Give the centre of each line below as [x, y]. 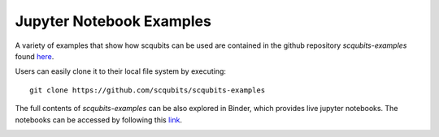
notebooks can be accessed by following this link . [99, 120]
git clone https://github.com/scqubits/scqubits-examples [148, 90]
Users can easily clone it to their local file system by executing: [121, 71]
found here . [35, 56]
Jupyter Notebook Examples [113, 21]
